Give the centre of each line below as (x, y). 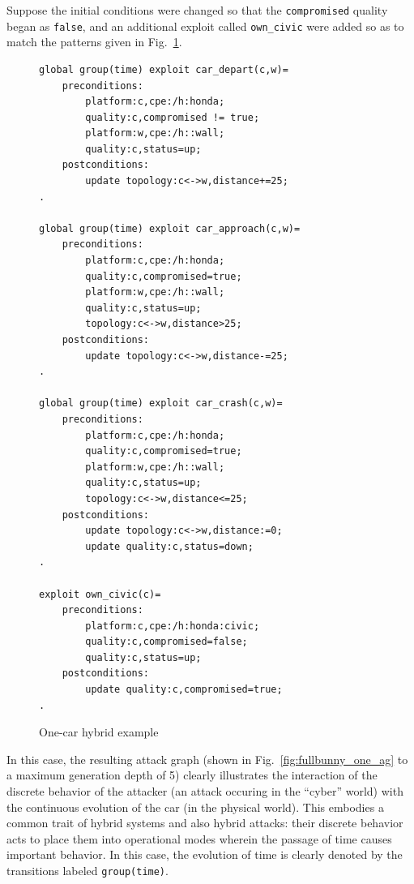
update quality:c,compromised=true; (184, 690)
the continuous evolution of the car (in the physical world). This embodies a (195, 807)
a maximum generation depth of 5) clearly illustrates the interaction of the (192, 775)
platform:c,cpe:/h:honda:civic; (173, 626)
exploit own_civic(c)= (100, 594)
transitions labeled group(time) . (87, 870)
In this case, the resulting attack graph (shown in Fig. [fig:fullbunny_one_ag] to (207, 759)
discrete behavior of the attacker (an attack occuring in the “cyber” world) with (205, 791)
